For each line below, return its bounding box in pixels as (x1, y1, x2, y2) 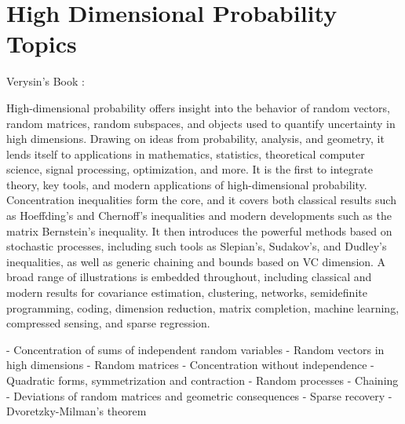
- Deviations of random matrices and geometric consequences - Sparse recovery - (6, 387, 392, 404)
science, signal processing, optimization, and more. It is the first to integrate (6, 161, 373, 177)
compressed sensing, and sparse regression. (6, 315, 210, 331)
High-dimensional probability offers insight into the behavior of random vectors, (6, 99, 390, 115)
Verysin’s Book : (6, 73, 85, 90)
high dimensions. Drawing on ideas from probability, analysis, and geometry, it (6, 130, 385, 147)
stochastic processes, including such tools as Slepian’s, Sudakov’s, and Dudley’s (6, 238, 387, 254)
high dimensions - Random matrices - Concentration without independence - (6, 356, 374, 373)
